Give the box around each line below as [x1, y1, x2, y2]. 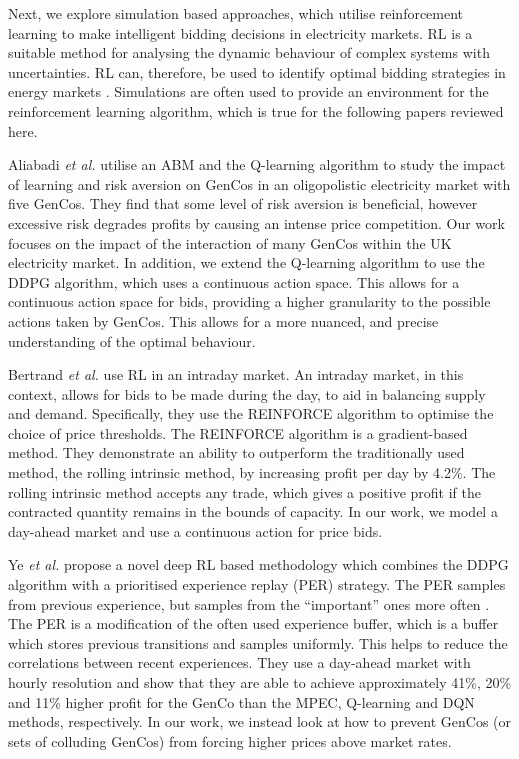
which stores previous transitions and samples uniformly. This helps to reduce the [8, 632, 508, 653]
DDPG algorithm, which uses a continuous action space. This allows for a [8, 271, 460, 292]
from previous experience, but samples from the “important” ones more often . [8, 593, 490, 614]
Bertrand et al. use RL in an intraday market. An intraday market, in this [8, 364, 464, 385]
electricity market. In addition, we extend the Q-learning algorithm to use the [8, 252, 485, 273]
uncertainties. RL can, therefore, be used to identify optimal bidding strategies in [8, 61, 506, 82]
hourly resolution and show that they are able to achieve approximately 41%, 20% [8, 672, 512, 692]
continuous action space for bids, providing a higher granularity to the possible [8, 291, 491, 312]
